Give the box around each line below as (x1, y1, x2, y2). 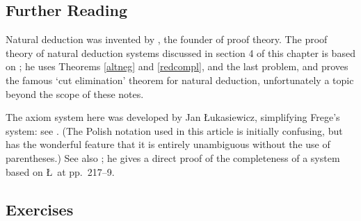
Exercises (6, 198, 74, 220)
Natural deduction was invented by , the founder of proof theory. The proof (6, 32, 328, 47)
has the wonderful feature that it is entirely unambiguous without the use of (6, 137, 330, 152)
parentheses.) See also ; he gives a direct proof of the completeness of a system (6, 150, 340, 165)
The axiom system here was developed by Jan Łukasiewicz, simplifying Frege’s (6, 110, 340, 124)
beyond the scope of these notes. (6, 86, 144, 101)
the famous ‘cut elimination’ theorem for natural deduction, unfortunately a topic (6, 72, 354, 87)
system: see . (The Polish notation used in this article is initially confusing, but (6, 123, 343, 138)
